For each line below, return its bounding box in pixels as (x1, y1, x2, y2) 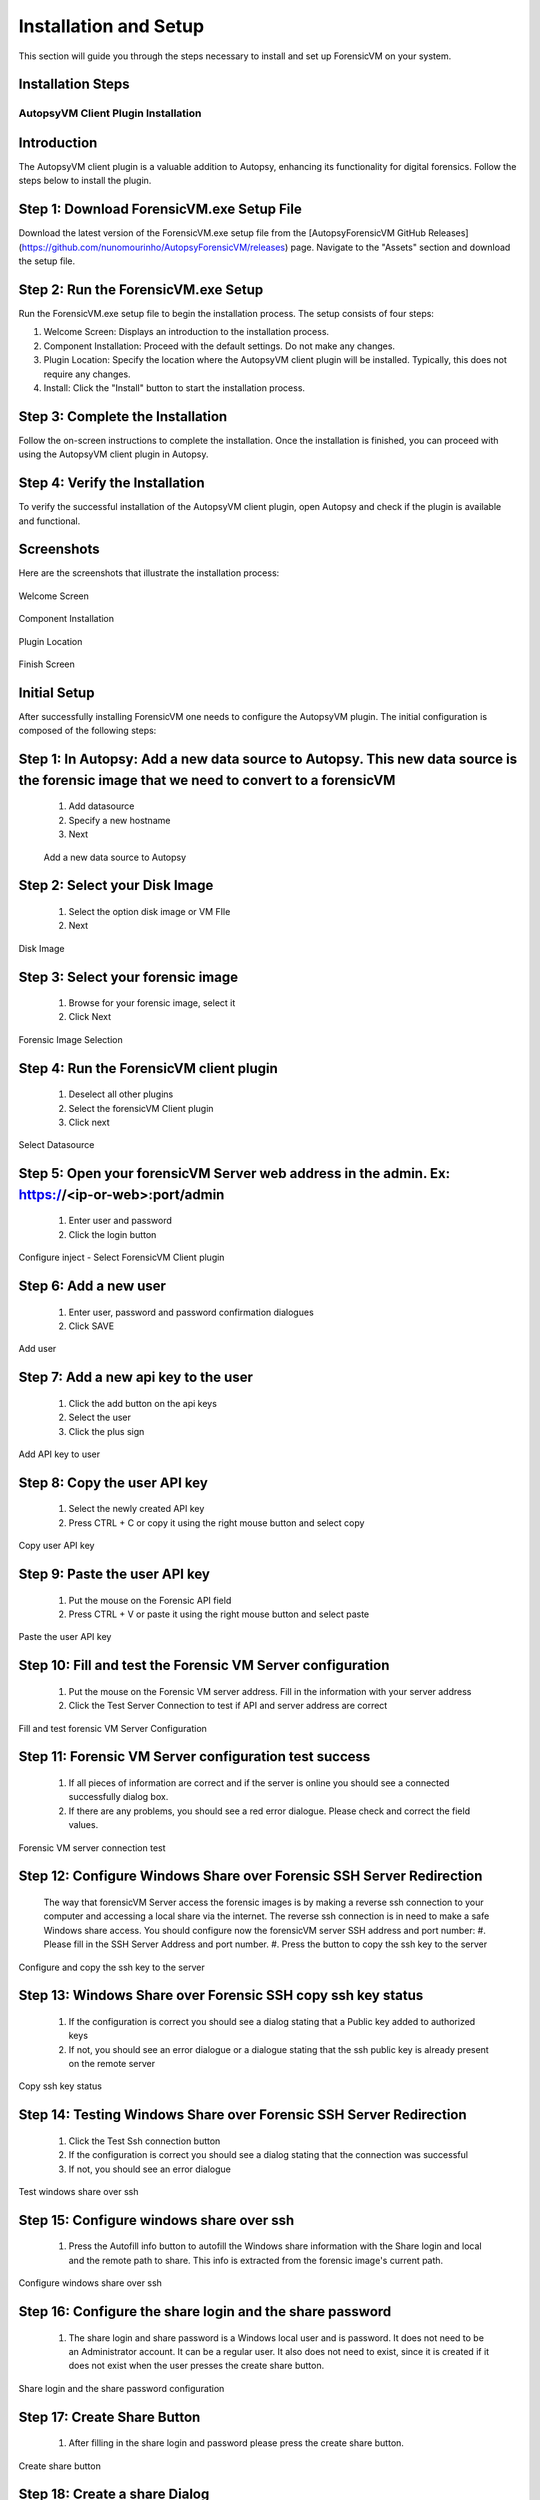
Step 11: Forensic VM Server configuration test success (18, 1748, 371, 1765)
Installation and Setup (18, 15, 205, 37)
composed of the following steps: (18, 725, 157, 737)
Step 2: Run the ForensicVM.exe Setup (18, 281, 264, 298)
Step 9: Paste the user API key (18, 1566, 210, 1582)
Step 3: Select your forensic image (18, 968, 239, 985)
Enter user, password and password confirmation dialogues (68, 1306, 314, 1318)
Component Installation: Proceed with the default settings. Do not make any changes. (43, 340, 395, 352)
